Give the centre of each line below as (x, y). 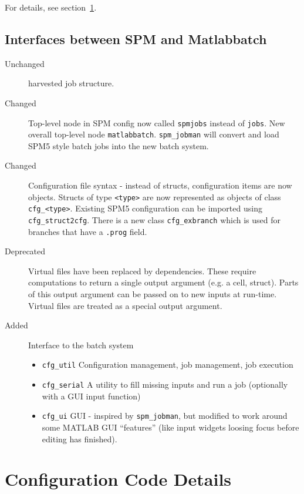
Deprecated (25, 251)
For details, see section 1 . (51, 7)
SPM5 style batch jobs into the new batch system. (119, 145)
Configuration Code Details (118, 479)
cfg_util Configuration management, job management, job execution (168, 364)
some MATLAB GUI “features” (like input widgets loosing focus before (170, 427)
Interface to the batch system (81, 345)
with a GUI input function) (91, 396)
